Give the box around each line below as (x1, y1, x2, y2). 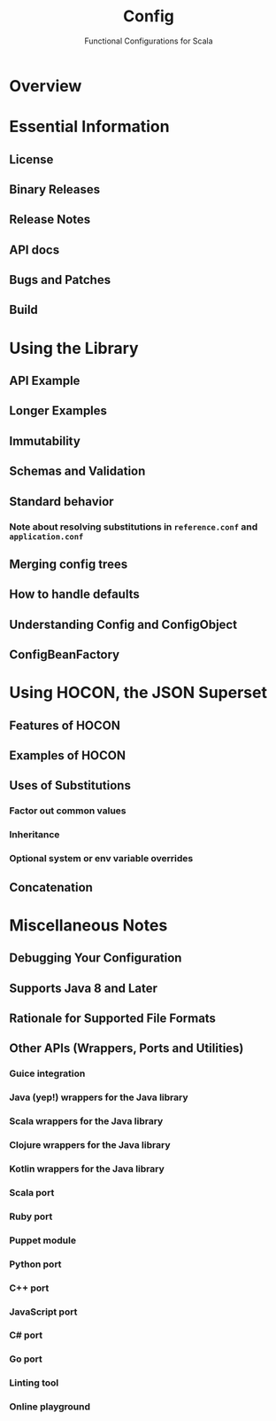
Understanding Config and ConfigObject (9, 616, 237, 632)
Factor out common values (9, 805, 126, 817)
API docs (9, 242, 60, 257)
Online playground (9, 1401, 91, 1413)
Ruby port (9, 1210, 53, 1222)
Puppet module (9, 1234, 77, 1246)
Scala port (9, 1186, 55, 1198)
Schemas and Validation (9, 464, 146, 479)
